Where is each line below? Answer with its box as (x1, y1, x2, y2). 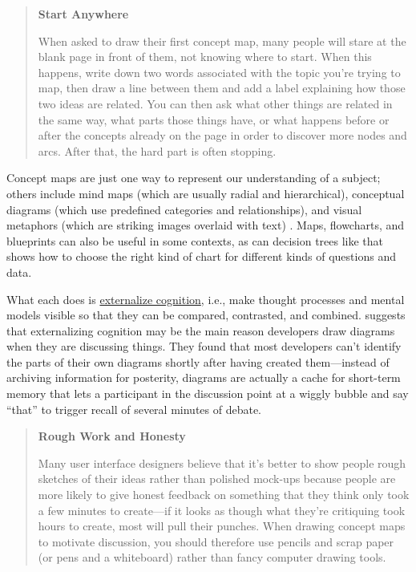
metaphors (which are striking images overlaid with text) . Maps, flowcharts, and (6, 217, 405, 233)
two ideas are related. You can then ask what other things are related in (38, 95, 393, 112)
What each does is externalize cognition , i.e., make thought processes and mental (6, 290, 405, 307)
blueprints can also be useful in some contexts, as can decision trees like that (6, 232, 384, 249)
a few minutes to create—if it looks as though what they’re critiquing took (38, 501, 406, 518)
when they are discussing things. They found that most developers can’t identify (6, 338, 402, 355)
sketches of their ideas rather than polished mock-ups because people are (38, 470, 396, 487)
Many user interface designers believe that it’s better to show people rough (38, 454, 406, 471)
